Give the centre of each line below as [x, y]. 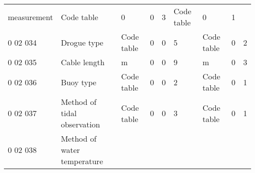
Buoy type [79, 82]
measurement [31, 17]
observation [80, 124]
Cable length [83, 62]
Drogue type [82, 42]
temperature [82, 161]
